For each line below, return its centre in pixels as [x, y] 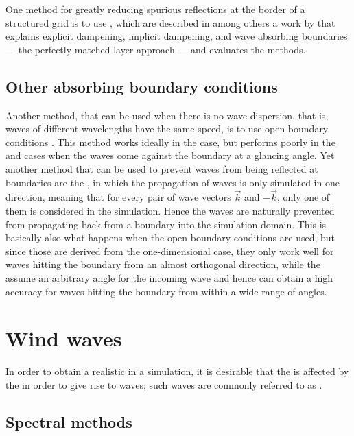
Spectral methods [69, 421]
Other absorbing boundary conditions [142, 86]
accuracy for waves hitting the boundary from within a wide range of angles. [166, 291]
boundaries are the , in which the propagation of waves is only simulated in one [173, 182]
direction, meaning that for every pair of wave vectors [118, 197]
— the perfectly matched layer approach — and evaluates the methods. [156, 49]
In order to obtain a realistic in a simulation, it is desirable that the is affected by [177, 371]
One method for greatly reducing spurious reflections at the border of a [155, 9]
